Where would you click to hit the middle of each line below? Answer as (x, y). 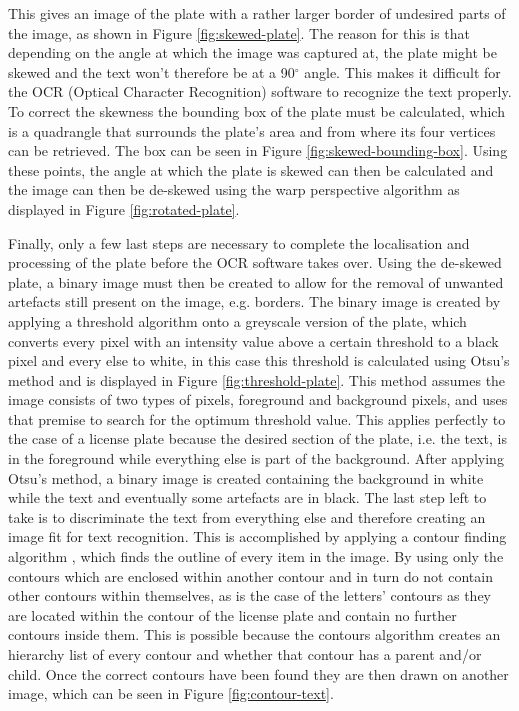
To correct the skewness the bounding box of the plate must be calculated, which (256, 110)
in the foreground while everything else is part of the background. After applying (256, 458)
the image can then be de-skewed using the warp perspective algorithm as (234, 189)
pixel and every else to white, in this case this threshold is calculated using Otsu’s (259, 360)
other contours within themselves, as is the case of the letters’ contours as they (249, 595)
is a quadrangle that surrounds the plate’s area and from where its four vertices (252, 130)
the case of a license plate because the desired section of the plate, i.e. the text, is (257, 438)
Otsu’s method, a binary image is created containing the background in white (246, 477)
